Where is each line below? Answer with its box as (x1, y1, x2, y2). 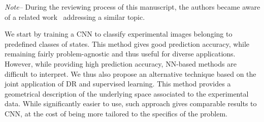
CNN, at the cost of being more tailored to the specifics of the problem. (5, 108, 227, 118)
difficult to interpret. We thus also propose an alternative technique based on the (5, 68, 256, 79)
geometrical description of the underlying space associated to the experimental (5, 88, 249, 99)
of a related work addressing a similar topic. (5, 11, 145, 22)
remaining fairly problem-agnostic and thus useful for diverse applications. (5, 48, 236, 59)
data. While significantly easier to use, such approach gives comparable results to (5, 98, 257, 109)
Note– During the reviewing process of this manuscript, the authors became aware (5, 2, 260, 12)
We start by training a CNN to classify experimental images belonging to (5, 28, 233, 39)
